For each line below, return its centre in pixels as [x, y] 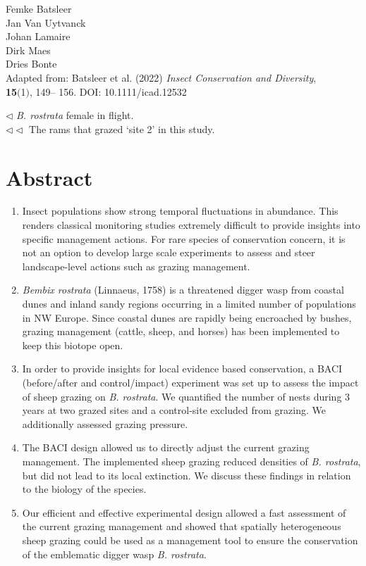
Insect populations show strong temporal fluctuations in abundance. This [180, 211]
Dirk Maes [28, 50]
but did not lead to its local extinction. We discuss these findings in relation [187, 475]
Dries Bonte [31, 64]
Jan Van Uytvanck [46, 22]
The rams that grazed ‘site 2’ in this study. [122, 128]
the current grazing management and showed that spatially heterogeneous [182, 526]
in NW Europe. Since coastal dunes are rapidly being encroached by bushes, [187, 317]
